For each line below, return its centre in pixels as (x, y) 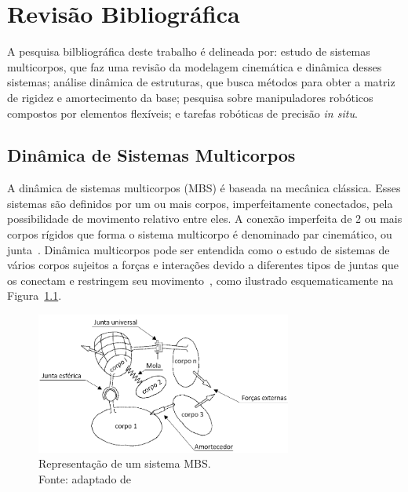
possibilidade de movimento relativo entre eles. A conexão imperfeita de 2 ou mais (205, 219)
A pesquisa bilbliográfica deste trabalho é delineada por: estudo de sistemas (189, 51)
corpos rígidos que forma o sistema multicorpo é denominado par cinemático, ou (200, 234)
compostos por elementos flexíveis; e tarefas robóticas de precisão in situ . (182, 113)
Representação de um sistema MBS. (125, 463)
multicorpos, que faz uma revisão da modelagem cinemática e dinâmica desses (195, 66)
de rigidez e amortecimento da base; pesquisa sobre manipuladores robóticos (190, 97)
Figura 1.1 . (35, 295)
